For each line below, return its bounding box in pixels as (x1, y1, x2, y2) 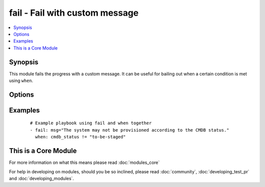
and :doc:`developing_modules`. (9, 175, 74, 181)
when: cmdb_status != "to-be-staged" (35, 134, 126, 140)
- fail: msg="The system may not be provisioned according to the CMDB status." (30, 127, 230, 133)
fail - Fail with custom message (9, 7, 139, 18)
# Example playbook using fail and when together (30, 120, 152, 126)
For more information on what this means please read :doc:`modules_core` (9, 160, 160, 165)
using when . (9, 78, 33, 83)
